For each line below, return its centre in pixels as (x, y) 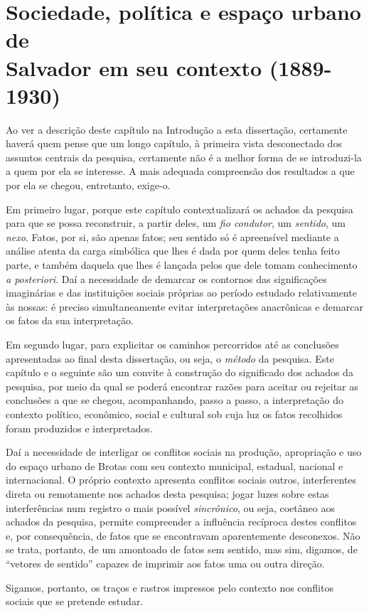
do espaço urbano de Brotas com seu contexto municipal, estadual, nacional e (175, 465)
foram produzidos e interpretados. (79, 428)
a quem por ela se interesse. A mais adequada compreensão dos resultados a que (180, 171)
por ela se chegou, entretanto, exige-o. (88, 185)
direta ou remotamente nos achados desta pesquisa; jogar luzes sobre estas (167, 493)
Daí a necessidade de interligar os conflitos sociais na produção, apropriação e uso (184, 452)
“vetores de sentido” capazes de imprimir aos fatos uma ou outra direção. (165, 563)
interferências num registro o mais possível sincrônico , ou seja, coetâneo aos (170, 507)
